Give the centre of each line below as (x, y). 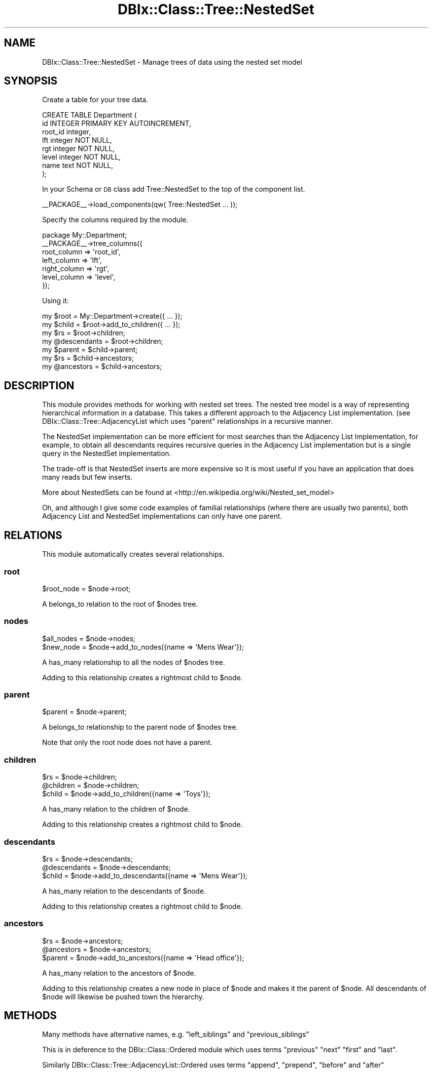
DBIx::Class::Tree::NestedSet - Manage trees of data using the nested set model (172, 62)
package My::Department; (85, 235)
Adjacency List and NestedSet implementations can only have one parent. (162, 516)
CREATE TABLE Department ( (90, 115)
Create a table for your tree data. (95, 100)
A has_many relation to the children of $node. (116, 809)
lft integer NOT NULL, (77, 140)
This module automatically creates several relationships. (133, 554)
